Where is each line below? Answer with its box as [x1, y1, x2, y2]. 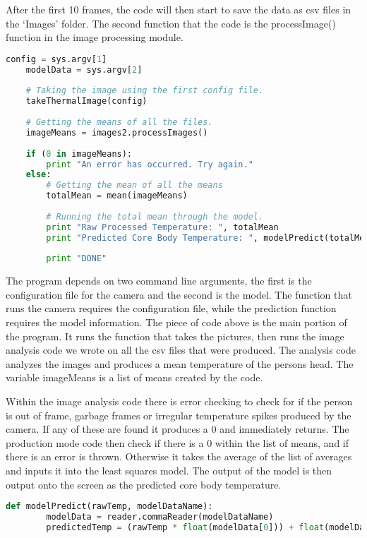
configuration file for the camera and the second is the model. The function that [6, 287, 352, 301]
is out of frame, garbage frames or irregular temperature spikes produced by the [6, 407, 351, 422]
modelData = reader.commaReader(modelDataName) [46, 512, 274, 522]
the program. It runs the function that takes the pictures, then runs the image [6, 328, 344, 343]
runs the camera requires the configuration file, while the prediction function [6, 301, 337, 316]
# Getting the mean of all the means [46, 180, 223, 191]
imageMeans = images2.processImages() [25, 127, 208, 138]
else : [25, 169, 52, 180]
